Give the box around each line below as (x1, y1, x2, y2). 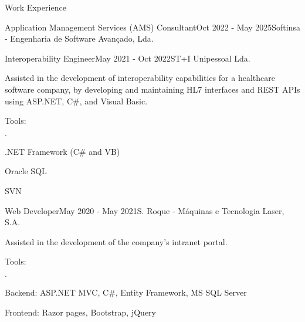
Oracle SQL (5, 165, 47, 177)
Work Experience (5, 1, 66, 13)
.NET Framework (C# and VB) (5, 145, 120, 157)
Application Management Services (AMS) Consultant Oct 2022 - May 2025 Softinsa (5, 21, 300, 33)
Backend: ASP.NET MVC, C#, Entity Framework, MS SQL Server (5, 286, 247, 298)
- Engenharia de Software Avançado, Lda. (5, 32, 154, 45)
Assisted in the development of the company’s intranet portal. (5, 235, 228, 248)
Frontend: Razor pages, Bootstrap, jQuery (5, 306, 156, 318)
